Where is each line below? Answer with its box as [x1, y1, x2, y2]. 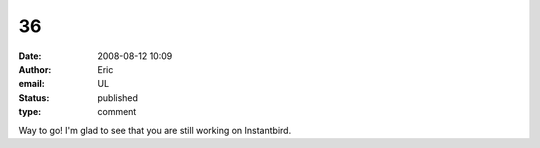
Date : [18, 50, 42, 62]
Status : [18, 91, 50, 104]
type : [18, 106, 42, 118]
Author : [18, 63, 52, 75]
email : [18, 78, 45, 90]
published [97, 91, 139, 104]
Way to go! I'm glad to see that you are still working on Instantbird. [18, 124, 292, 136]
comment [97, 106, 137, 118]
